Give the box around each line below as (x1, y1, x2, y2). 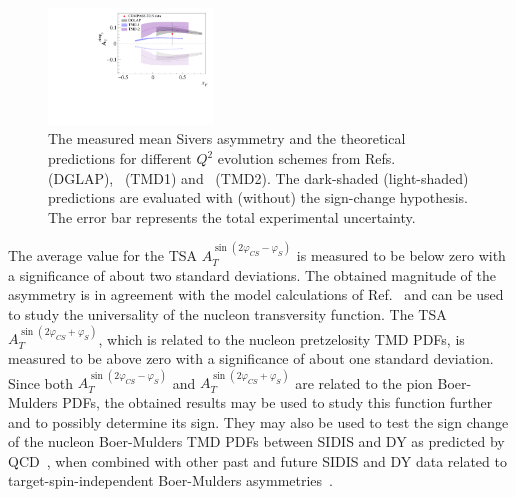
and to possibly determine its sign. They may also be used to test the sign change (8, 411, 509, 432)
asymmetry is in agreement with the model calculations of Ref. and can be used (8, 284, 504, 305)
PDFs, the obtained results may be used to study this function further (62, 392, 493, 413)
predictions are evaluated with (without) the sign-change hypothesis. (48, 187, 469, 208)
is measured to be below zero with (296, 245, 506, 266)
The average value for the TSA (8, 245, 198, 266)
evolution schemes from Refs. (217, 148, 396, 169)
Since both (8, 372, 73, 393)
